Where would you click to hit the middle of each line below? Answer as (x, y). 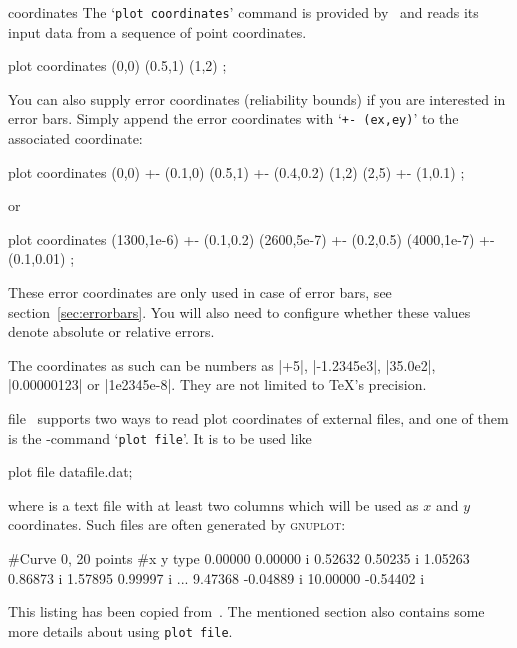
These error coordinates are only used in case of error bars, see (200, 292)
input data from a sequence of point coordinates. (157, 31)
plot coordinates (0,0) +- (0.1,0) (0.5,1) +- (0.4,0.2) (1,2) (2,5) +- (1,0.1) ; (236, 171)
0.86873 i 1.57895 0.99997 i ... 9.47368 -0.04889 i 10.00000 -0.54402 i (216, 577)
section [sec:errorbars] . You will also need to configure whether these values (239, 311)
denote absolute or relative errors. (111, 331)
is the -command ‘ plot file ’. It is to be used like (160, 437)
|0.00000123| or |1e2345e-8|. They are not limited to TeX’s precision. (217, 384)
